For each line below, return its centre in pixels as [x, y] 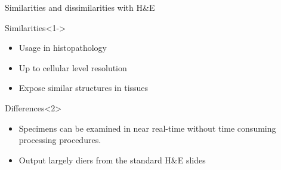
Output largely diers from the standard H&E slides [112, 160]
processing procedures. [60, 140]
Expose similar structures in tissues [84, 88]
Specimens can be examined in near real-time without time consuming [147, 128]
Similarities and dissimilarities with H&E [80, 7]
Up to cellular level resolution [73, 67]
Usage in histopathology [63, 48]
